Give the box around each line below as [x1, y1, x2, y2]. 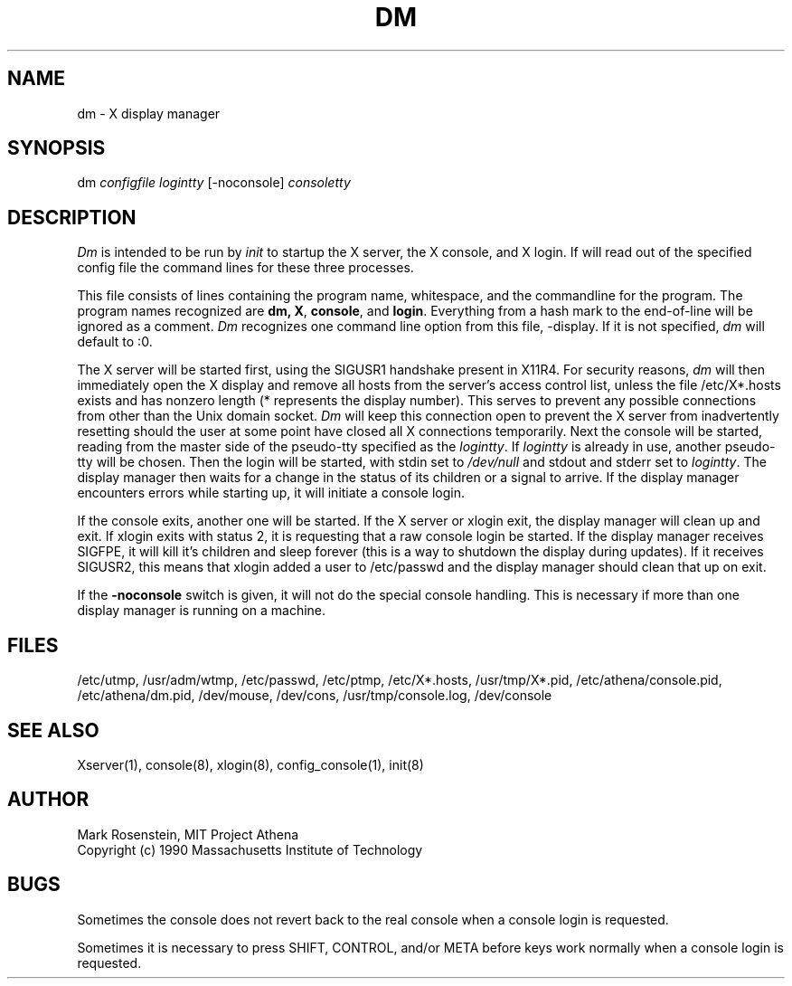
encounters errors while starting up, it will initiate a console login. [77, 485, 465, 501]
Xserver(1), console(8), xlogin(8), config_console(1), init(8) [77, 756, 424, 773]
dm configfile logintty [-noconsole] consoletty [77, 175, 351, 191]
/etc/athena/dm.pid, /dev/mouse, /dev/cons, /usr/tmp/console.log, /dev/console [77, 687, 552, 704]
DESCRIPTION [7, 205, 137, 229]
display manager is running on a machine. [77, 602, 326, 619]
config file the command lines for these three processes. [77, 260, 414, 276]
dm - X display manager [77, 105, 221, 121]
